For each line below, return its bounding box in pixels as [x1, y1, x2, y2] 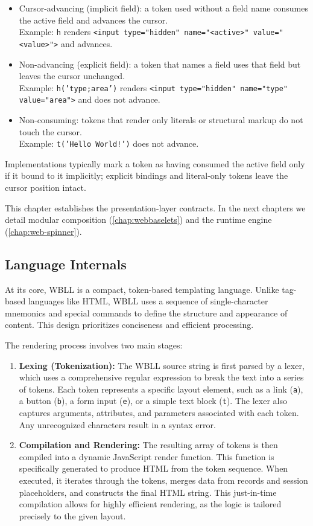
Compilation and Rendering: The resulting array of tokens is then [19, 438, 278, 451]
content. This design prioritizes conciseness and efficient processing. [5, 318, 254, 331]
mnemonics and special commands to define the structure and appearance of [5, 306, 288, 319]
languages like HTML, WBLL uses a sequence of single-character [28, 295, 268, 307]
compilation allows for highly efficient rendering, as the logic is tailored [19, 498, 282, 510]
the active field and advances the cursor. [19, 13, 168, 26]
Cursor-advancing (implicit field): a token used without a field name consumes [19, 2, 308, 14]
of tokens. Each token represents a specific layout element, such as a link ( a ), [19, 382, 303, 395]
